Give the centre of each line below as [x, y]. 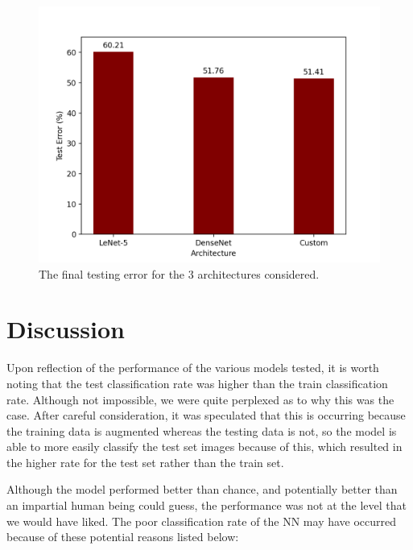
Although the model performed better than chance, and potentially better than [202, 489]
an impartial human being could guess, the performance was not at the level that [206, 505]
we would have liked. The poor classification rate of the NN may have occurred [202, 521]
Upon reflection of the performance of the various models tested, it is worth [193, 368]
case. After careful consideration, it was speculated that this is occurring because [206, 415]
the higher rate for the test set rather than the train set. [145, 462]
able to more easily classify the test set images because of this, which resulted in [204, 447]
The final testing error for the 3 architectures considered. [179, 273]
